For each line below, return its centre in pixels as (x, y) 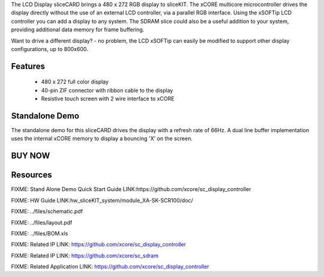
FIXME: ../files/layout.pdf (42, 222)
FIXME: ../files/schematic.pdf (47, 212)
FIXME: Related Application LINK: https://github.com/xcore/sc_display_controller (110, 267)
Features (28, 66)
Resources (31, 175)
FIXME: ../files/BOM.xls (40, 233)
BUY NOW (31, 156)
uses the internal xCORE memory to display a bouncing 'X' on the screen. (102, 139)
